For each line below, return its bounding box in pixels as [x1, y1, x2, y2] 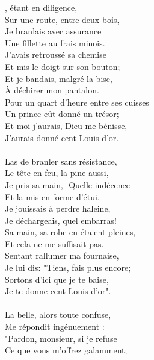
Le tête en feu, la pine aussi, [5, 166, 109, 179]
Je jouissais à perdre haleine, [5, 202, 111, 215]
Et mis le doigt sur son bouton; [5, 60, 120, 72]
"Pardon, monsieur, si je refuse [5, 332, 117, 344]
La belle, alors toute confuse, [5, 308, 111, 321]
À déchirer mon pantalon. [5, 84, 99, 96]
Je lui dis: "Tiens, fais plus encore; [5, 261, 131, 274]
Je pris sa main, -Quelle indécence [5, 178, 131, 191]
